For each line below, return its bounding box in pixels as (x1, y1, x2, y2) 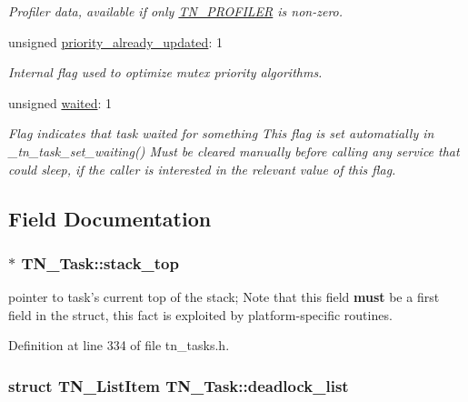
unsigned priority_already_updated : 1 (8, 32, 223, 51)
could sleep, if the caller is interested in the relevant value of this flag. (8, 159, 396, 178)
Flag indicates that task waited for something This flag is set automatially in (8, 124, 434, 143)
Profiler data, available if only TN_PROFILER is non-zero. (8, 2, 344, 20)
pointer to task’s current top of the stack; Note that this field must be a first (8, 287, 440, 307)
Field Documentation (8, 204, 212, 232)
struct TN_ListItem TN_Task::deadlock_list (8, 374, 349, 397)
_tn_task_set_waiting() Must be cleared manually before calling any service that (8, 141, 460, 160)
